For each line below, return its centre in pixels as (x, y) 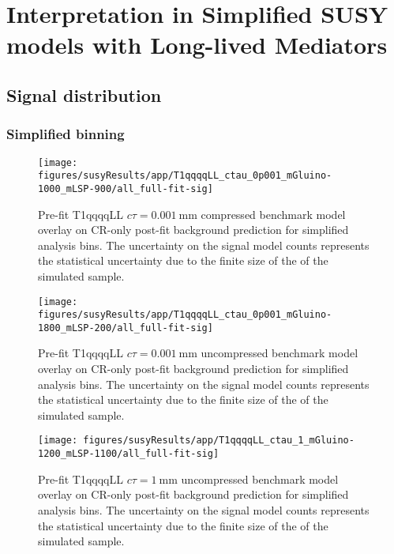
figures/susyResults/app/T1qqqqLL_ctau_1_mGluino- (219, 441)
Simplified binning (66, 134)
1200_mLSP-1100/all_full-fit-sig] (129, 454)
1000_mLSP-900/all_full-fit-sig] (126, 188)
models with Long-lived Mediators (197, 45)
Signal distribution (84, 94)
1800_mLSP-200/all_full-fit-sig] (126, 328)
